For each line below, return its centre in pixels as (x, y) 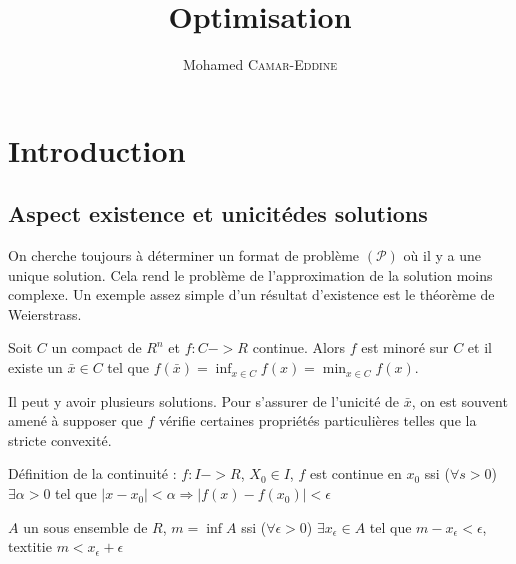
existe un (35, 367)
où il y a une (442, 255)
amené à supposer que (75, 420)
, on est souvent (459, 400)
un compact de (96, 347)
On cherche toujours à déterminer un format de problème (184, 255)
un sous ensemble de (85, 526)
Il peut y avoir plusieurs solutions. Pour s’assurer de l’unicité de (204, 400)
